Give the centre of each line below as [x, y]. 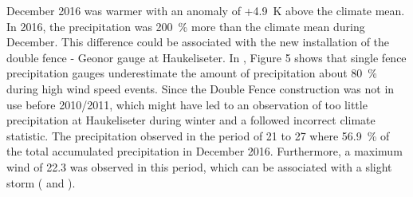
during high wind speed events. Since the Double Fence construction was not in [201, 88]
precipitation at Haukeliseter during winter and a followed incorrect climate [191, 120]
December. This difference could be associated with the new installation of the [198, 42]
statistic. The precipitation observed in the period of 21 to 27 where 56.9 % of [198, 135]
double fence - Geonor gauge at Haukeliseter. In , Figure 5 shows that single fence [206, 57]
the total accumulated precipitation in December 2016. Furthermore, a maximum [205, 151]
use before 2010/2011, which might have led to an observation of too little [187, 104]
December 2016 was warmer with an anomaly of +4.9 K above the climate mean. [206, 10]
